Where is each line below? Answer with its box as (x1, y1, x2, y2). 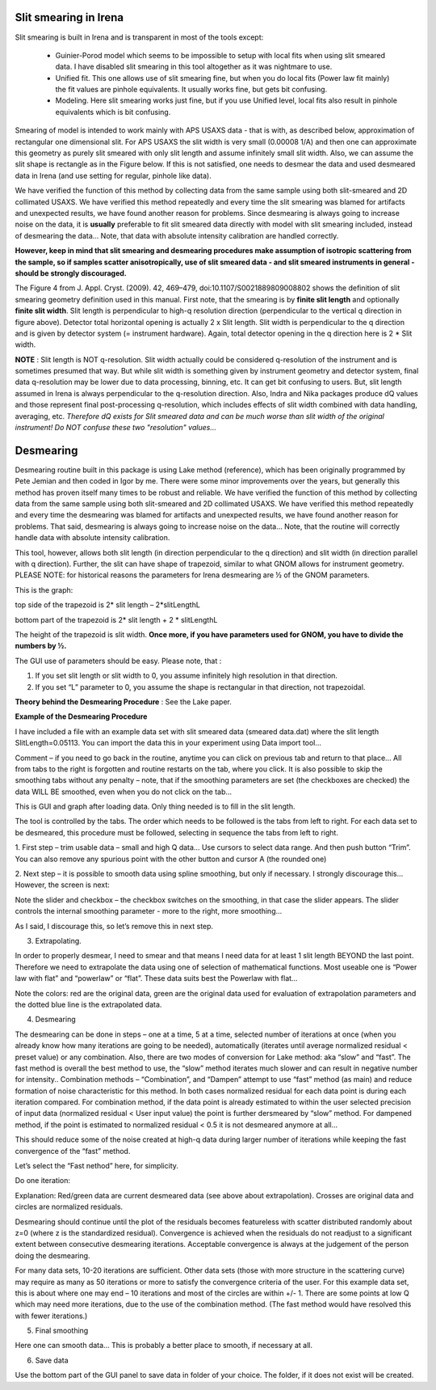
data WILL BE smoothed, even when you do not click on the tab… (15, 787, 233, 796)
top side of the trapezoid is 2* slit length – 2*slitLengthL (15, 600, 201, 610)
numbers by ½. (15, 641, 67, 651)
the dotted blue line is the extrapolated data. (15, 999, 162, 1009)
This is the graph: (15, 585, 73, 594)
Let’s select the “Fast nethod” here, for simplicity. (15, 1161, 179, 1171)
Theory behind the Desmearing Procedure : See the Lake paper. (15, 696, 232, 707)
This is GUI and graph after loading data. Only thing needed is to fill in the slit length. (15, 801, 296, 812)
